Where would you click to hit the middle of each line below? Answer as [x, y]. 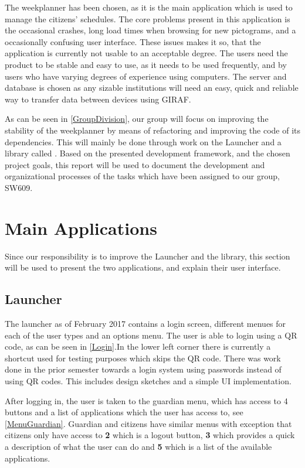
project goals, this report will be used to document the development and [135, 164]
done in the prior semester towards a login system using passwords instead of [143, 369]
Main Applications [81, 228]
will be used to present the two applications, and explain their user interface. [143, 267]
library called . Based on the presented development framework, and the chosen [148, 153]
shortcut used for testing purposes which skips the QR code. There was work [143, 358]
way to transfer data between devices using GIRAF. [98, 99]
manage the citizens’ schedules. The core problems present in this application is [148, 18]
